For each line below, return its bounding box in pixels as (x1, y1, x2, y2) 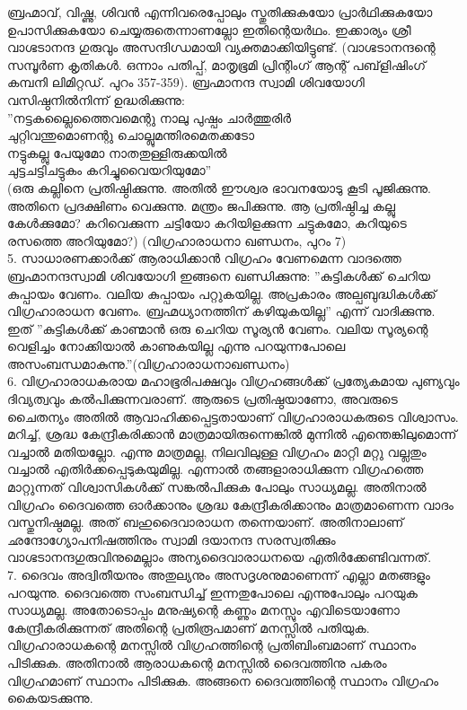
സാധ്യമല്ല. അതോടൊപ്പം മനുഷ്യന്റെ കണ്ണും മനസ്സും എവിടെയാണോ (7, 600, 400, 619)
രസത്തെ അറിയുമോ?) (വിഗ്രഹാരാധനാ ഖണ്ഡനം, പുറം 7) (7, 231, 347, 250)
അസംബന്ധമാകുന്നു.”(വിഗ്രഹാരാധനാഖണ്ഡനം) (7, 354, 290, 373)
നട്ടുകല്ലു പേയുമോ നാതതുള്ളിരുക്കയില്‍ (7, 143, 227, 162)
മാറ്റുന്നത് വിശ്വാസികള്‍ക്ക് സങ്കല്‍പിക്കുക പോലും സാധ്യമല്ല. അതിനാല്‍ (7, 478, 427, 496)
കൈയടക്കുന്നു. (7, 688, 93, 707)
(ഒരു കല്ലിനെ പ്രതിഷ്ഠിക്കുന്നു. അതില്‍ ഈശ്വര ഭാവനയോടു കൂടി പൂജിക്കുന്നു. (7, 178, 431, 197)
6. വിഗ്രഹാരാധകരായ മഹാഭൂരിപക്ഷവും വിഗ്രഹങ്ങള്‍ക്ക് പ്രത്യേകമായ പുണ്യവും (7, 372, 460, 390)
